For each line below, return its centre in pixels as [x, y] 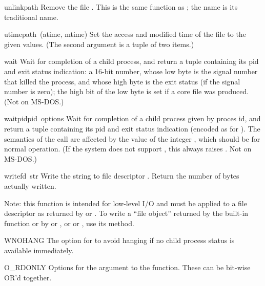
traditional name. [31, 17]
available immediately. [39, 250]
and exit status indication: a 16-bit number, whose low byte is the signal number [131, 71]
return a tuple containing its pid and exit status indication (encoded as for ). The [132, 128]
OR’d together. [28, 278]
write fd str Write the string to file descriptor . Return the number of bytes [122, 176]
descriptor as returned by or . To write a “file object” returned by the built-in [126, 213]
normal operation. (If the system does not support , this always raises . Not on [128, 149]
